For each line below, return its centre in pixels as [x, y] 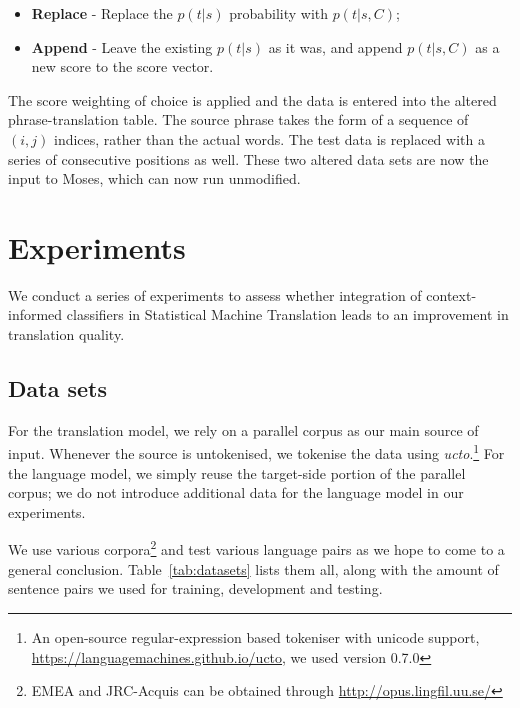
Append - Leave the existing [122, 46]
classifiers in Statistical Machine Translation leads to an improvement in [287, 314]
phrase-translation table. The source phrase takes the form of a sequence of [238, 119]
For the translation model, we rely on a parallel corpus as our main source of [243, 429]
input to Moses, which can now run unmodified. [154, 178]
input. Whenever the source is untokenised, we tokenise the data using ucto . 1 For [256, 452]
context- [451, 294]
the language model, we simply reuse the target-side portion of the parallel [237, 472]
